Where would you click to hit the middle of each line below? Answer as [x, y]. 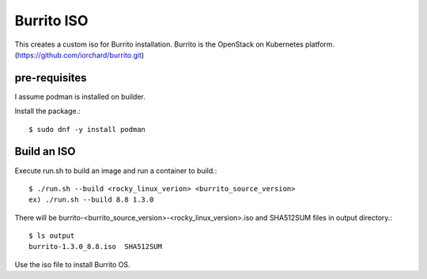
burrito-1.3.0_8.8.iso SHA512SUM [95, 247]
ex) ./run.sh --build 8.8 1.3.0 [91, 200]
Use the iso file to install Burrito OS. [72, 264]
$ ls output [52, 236]
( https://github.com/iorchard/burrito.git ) [79, 55]
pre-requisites [51, 78]
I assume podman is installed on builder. [80, 96]
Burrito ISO [51, 21]
